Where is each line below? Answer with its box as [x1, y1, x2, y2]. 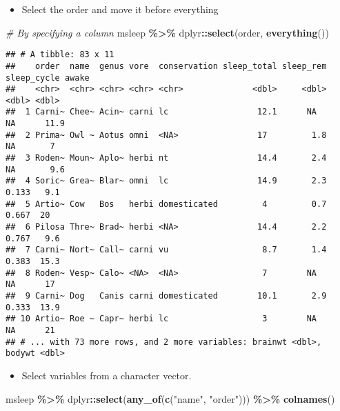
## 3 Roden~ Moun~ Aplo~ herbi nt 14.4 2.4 [6, 153, 327, 163]
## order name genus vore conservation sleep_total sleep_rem [6, 61, 327, 71]
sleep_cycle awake [6, 72, 90, 83]
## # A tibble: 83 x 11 [6, 50, 114, 60]
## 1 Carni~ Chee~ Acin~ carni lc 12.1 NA [6, 107, 317, 117]
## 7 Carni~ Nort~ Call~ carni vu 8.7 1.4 [6, 245, 327, 255]
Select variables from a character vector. [21, 368, 192, 382]
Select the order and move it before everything [21, 2, 219, 16]
